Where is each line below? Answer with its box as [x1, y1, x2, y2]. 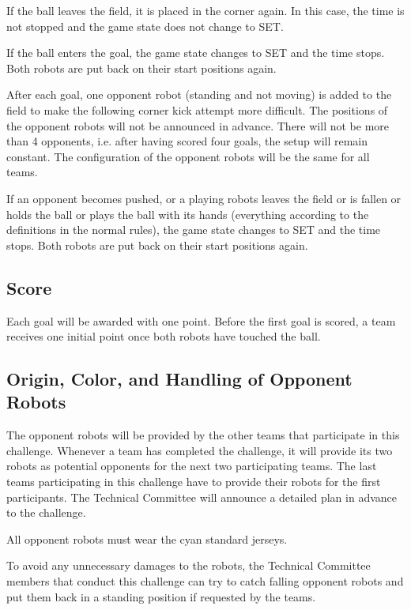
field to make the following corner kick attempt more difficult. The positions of [6, 101, 388, 118]
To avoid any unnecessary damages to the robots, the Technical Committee [6, 557, 371, 574]
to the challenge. [6, 504, 86, 521]
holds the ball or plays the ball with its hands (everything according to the [6, 205, 369, 222]
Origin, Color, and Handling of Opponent [6, 367, 353, 391]
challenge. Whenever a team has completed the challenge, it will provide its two [6, 442, 393, 458]
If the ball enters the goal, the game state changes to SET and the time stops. [6, 44, 385, 61]
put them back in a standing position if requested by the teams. [6, 588, 316, 604]
